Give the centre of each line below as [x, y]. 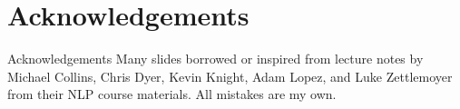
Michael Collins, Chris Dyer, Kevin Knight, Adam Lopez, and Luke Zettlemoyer [230, 76]
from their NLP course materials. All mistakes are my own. [172, 94]
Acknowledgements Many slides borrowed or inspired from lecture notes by [215, 59]
